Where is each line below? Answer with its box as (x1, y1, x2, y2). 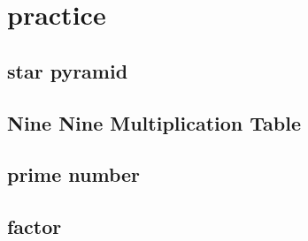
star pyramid (7, 56, 128, 84)
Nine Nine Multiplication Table (7, 109, 302, 136)
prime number (7, 161, 141, 188)
